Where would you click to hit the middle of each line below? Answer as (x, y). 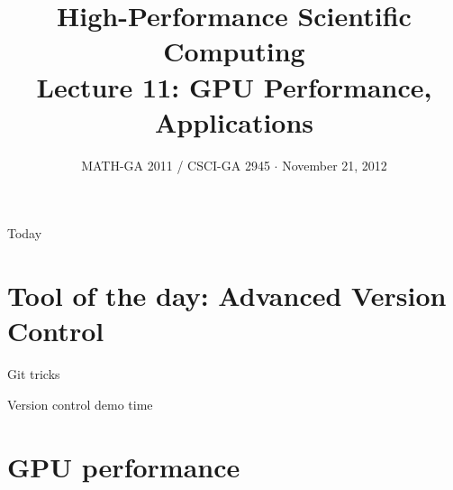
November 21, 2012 (335, 165)
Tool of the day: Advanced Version (227, 296)
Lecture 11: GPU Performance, (234, 86)
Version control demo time (80, 404)
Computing (234, 51)
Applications (234, 121)
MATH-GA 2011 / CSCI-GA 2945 (176, 165)
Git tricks (34, 374)
